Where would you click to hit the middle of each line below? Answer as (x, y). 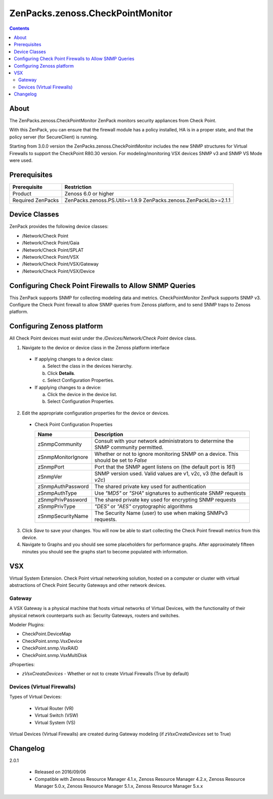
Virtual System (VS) (55, 722)
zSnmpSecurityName (63, 516)
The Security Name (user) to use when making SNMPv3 (161, 513)
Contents (19, 28)
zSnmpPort (51, 466)
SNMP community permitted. (129, 447)
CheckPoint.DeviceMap (47, 634)
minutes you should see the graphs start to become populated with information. (105, 551)
